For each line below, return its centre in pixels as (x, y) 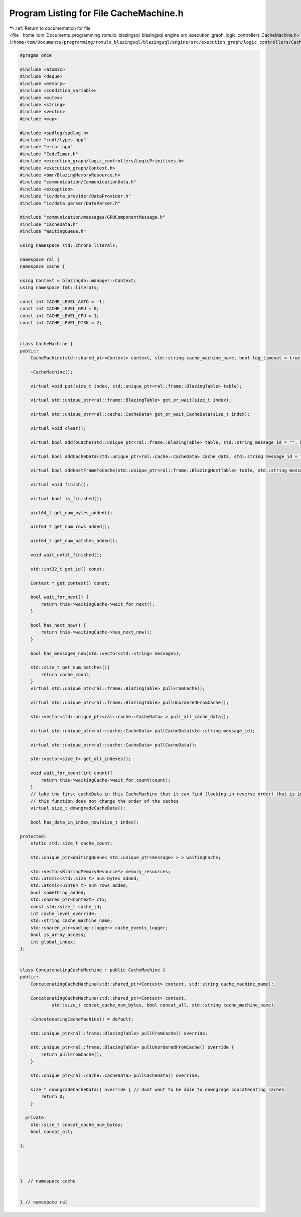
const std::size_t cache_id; (66, 907)
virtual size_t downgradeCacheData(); (78, 808)
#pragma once (36, 56)
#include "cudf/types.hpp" (53, 140)
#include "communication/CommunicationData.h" (78, 182)
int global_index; (53, 942)
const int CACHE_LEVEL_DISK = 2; (61, 323)
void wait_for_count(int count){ (71, 773)
